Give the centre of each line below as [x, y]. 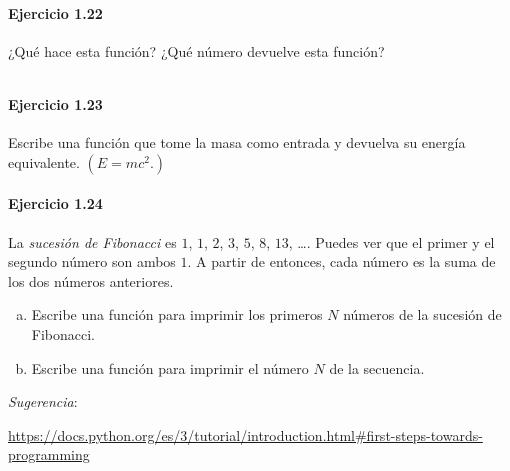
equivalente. [44, 161]
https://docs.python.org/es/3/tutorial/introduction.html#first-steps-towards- [245, 434]
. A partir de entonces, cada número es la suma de [341, 261]
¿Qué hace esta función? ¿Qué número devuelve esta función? [196, 50]
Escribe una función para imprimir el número [170, 367]
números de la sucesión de [422, 314]
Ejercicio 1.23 [55, 103]
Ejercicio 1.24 [55, 203]
